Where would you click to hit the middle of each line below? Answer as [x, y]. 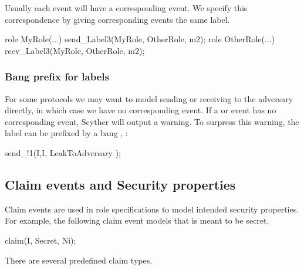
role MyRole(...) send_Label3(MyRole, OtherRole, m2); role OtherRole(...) [140, 39]
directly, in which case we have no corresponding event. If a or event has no [141, 110]
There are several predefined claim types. [79, 260]
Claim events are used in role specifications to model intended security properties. [152, 209]
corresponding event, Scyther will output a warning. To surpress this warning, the [152, 121]
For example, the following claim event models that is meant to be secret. [137, 220]
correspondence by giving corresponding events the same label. [117, 19]
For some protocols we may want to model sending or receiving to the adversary [149, 98]
